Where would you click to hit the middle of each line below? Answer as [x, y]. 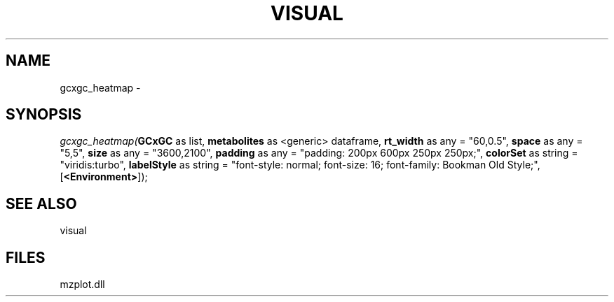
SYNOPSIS [44, 115]
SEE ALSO [41, 203]
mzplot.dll [82, 285]
